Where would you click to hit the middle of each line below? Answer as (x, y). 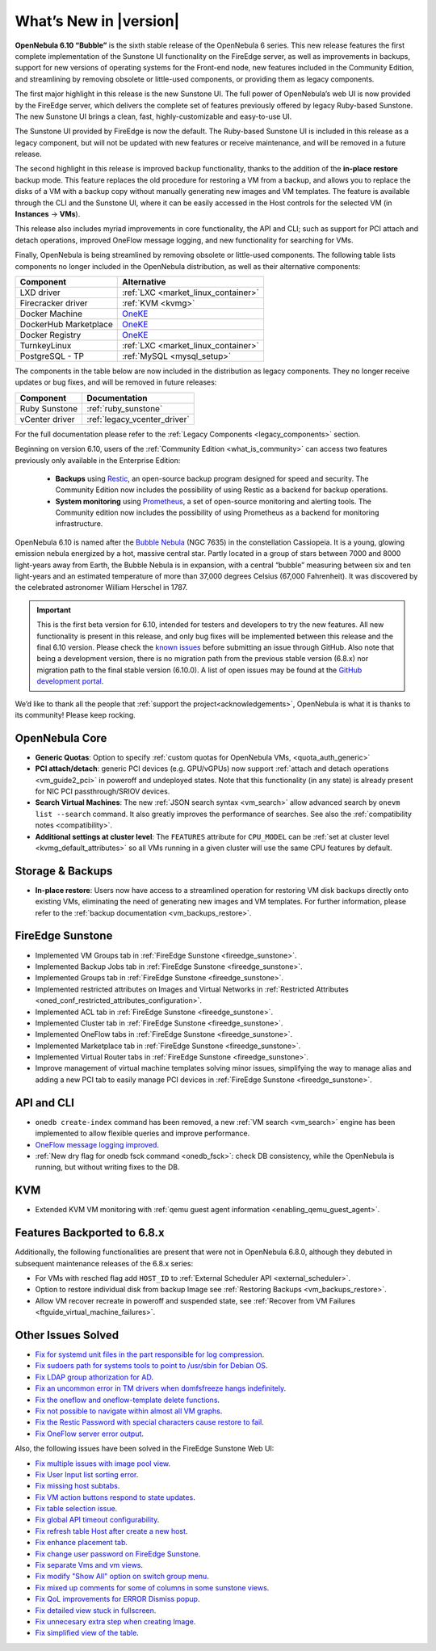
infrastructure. (79, 524)
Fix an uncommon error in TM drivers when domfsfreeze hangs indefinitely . (161, 1388)
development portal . (70, 681)
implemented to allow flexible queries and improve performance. (143, 1133)
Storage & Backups (64, 871)
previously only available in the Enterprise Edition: (98, 460)
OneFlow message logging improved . (97, 1144)
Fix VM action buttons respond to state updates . (115, 1497)
